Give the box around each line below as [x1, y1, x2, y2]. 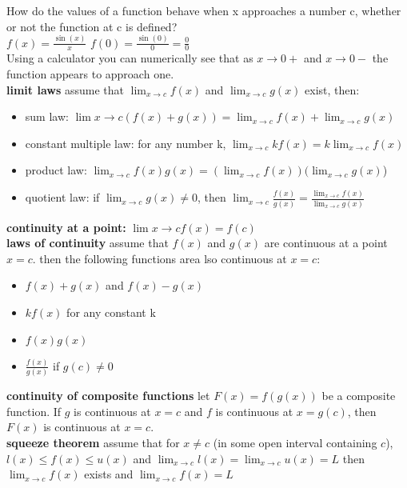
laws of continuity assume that [6, 234, 169, 251]
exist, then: [305, 81, 360, 98]
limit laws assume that [6, 81, 124, 98]
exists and [84, 466, 134, 482]
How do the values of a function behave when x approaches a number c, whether [6, 2, 401, 18]
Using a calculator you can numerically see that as [6, 50, 253, 66]
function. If [6, 402, 62, 419]
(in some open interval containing [213, 434, 377, 451]
